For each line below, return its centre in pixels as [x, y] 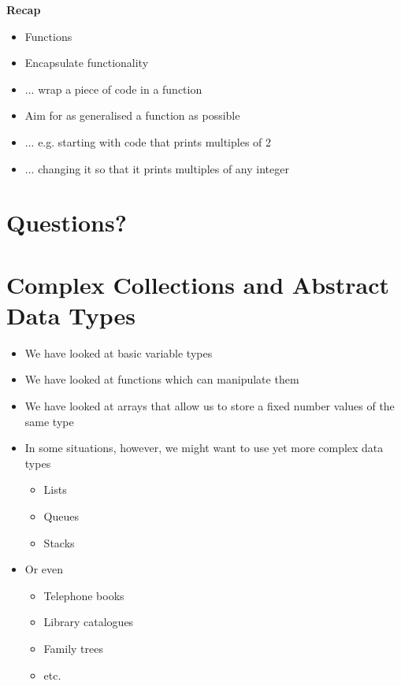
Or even [44, 569]
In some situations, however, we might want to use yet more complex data [204, 448]
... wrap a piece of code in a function [113, 89]
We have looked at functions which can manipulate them [162, 379]
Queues [61, 516]
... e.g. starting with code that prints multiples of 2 [148, 141]
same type [49, 421]
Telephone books [84, 595]
